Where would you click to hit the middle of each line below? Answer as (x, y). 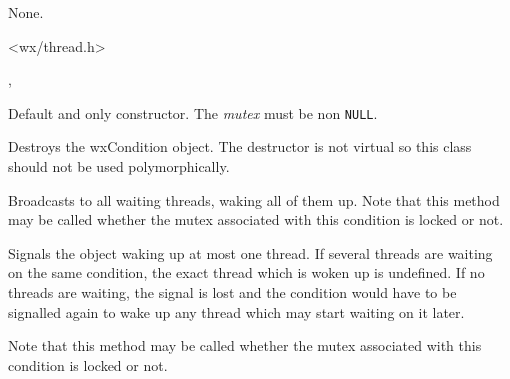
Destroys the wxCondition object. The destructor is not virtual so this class (240, 146)
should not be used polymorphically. (119, 166)
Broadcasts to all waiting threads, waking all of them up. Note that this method (254, 199)
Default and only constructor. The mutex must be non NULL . (193, 112)
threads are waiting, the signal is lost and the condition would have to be (232, 292)
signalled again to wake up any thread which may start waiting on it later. (236, 311)
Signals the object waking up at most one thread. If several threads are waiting (250, 252)
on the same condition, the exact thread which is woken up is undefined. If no (246, 272)
